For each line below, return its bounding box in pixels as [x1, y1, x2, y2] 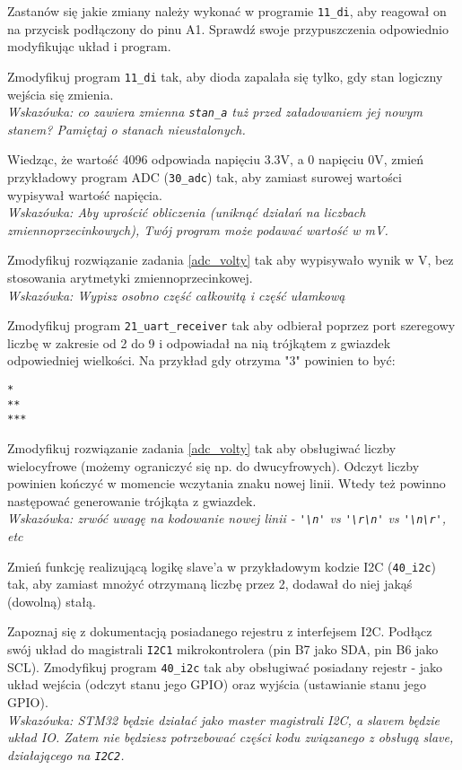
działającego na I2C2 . [7, 745, 125, 764]
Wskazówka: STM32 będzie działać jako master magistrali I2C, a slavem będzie [7, 710, 440, 729]
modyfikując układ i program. [7, 37, 171, 56]
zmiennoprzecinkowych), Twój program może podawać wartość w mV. [7, 220, 388, 239]
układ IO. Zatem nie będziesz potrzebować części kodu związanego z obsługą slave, [7, 728, 454, 747]
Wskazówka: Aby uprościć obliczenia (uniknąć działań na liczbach [7, 203, 366, 222]
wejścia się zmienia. [7, 84, 114, 103]
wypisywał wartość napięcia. [7, 185, 162, 204]
